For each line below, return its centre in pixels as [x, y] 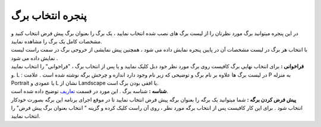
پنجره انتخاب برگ [49, 15]
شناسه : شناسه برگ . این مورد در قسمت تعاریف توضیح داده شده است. [90, 91]
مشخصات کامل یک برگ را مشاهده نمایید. [56, 41]
